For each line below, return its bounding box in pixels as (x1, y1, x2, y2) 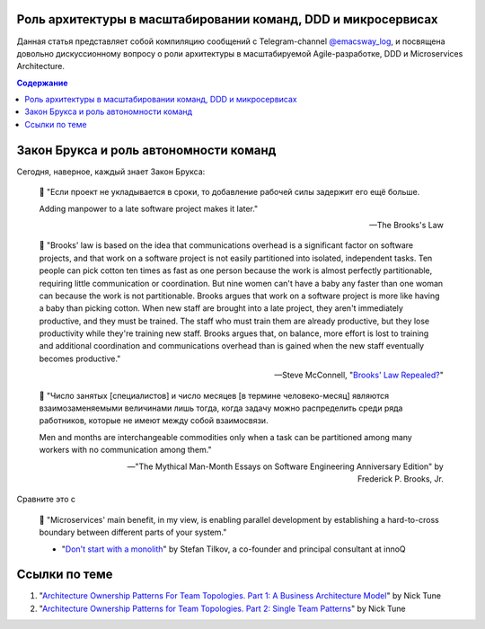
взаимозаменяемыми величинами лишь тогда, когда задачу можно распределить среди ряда (39, 403, 403, 413)
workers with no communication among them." (39, 445, 212, 456)
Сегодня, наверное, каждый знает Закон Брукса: (16, 166, 206, 177)
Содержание (16, 77, 68, 88)
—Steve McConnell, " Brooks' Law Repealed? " (274, 369, 444, 381)
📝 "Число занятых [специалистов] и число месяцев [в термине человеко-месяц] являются (39, 390, 390, 401)
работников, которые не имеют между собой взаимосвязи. (39, 415, 269, 426)
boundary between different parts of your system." (39, 527, 227, 538)
